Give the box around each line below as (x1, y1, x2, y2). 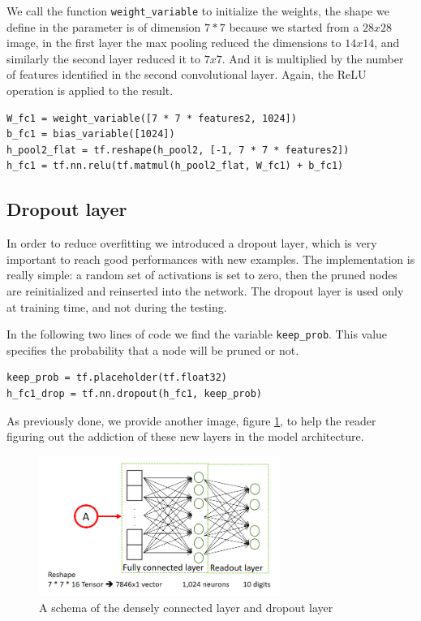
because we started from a (229, 18, 359, 35)
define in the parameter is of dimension (6, 18, 201, 35)
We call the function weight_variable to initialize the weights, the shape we (6, 2, 389, 19)
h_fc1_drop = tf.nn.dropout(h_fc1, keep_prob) (6, 388, 262, 400)
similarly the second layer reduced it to (6, 50, 201, 67)
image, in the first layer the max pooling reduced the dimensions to (6, 34, 342, 51)
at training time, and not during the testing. (6, 298, 227, 315)
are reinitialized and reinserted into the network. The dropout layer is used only (6, 282, 404, 299)
